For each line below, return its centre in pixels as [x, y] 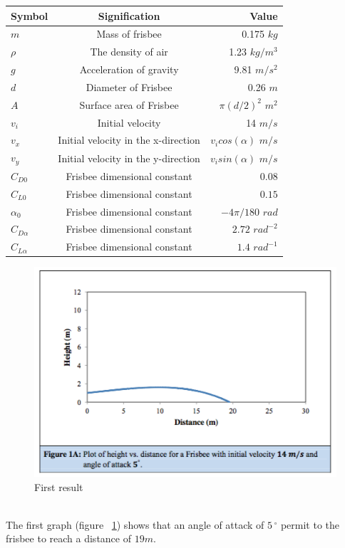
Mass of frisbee [129, 34]
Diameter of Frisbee [129, 86]
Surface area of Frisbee [129, 104]
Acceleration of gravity [129, 69]
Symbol [30, 15]
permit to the [310, 524]
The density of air [129, 52]
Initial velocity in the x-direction [129, 140]
